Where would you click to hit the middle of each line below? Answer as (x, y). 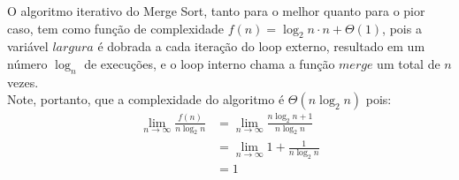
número (27, 63)
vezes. (23, 82)
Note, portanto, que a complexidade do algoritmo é (146, 99)
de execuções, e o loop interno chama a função (210, 63)
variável (28, 46)
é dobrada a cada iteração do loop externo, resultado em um (261, 46)
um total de (409, 63)
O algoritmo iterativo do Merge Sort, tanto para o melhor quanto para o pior (216, 11)
